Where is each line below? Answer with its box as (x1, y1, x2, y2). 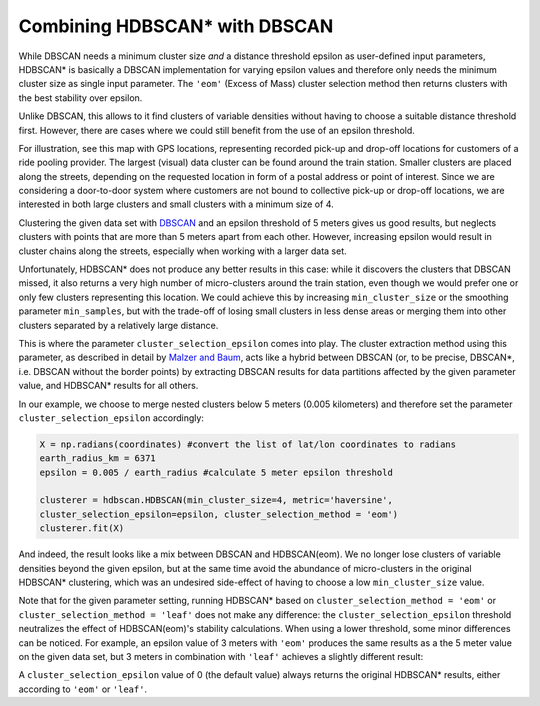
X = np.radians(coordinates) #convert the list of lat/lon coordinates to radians (39, 438, 457, 450)
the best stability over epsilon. (18, 91, 143, 104)
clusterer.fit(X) (39, 523, 125, 534)
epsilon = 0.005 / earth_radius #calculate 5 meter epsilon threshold (39, 466, 394, 478)
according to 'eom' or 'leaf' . (18, 683, 148, 695)
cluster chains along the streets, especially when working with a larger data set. (18, 245, 347, 257)
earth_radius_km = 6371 (39, 453, 157, 464)
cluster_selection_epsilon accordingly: (18, 411, 205, 424)
